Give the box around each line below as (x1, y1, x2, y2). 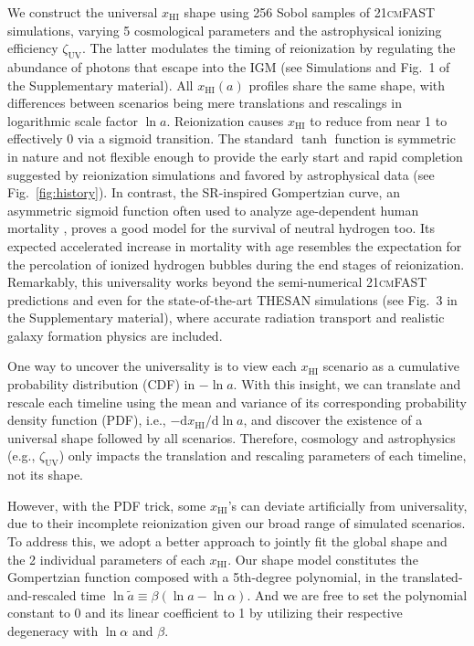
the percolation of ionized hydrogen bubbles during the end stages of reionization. (7, 254, 465, 273)
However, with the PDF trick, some (7, 495, 206, 514)
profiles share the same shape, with (248, 75, 446, 94)
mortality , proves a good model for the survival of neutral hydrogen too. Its (7, 218, 435, 238)
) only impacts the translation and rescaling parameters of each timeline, (58, 446, 467, 465)
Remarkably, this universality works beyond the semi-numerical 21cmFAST (7, 272, 427, 291)
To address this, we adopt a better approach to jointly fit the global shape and (7, 532, 448, 551)
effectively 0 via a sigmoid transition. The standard (7, 129, 294, 148)
